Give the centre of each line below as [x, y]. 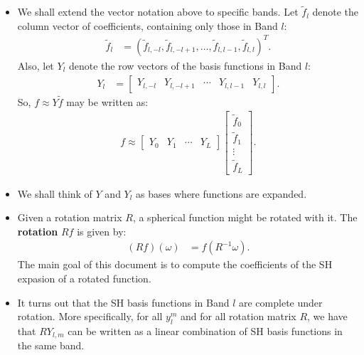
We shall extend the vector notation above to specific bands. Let [158, 12]
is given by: [102, 231]
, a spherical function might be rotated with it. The [245, 217]
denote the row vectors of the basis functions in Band [185, 65]
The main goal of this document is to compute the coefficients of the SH [175, 264]
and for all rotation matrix [239, 316]
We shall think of [55, 193]
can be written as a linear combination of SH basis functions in [205, 330]
